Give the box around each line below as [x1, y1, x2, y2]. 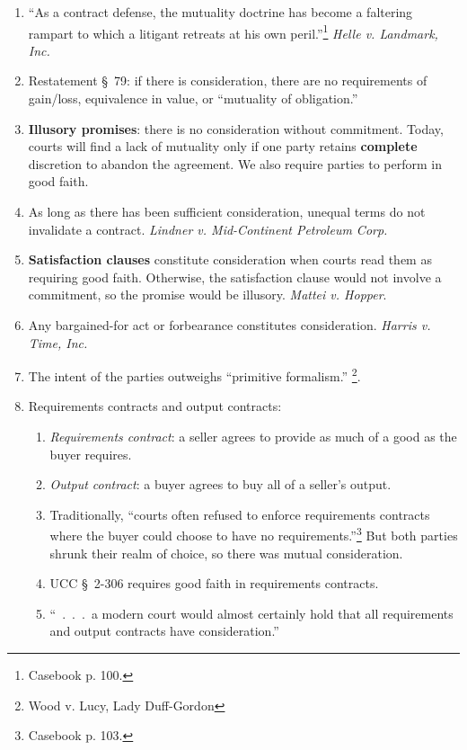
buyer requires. [49, 444, 132, 463]
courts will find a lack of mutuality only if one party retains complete [28, 137, 418, 156]
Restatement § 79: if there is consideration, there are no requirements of [28, 71, 427, 90]
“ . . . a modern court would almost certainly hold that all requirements [49, 603, 454, 622]
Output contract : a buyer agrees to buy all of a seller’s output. [49, 475, 392, 494]
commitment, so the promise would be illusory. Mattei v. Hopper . [28, 285, 387, 304]
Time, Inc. [28, 333, 88, 352]
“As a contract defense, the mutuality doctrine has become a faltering [28, 3, 413, 21]
